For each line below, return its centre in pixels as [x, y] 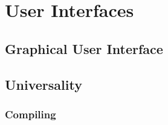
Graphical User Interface [84, 48]
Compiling [31, 114]
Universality [44, 84]
